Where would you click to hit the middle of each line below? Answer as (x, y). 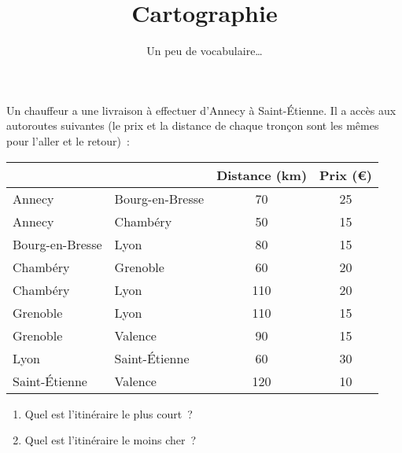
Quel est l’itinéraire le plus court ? (109, 413)
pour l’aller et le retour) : (68, 140)
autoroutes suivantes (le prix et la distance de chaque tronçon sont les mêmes (193, 125)
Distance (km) (262, 175)
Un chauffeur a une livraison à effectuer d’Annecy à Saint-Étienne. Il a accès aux (201, 110)
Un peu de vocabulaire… (205, 51)
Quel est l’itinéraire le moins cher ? (111, 440)
